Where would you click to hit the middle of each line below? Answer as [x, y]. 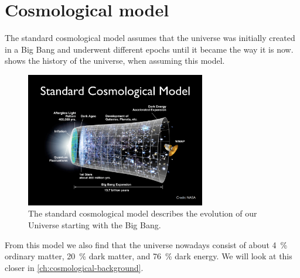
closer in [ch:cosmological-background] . [74, 267]
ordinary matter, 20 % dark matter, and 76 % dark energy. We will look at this [149, 256]
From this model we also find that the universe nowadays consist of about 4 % [146, 244]
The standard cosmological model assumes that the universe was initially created [150, 38]
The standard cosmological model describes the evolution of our [143, 213]
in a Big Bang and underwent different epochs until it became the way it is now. [149, 49]
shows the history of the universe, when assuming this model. [115, 61]
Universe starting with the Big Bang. [95, 224]
